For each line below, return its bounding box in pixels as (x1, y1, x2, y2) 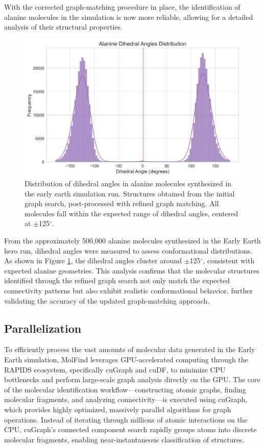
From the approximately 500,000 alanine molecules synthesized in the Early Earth (4, 235, 261, 246)
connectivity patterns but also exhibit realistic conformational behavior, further (4, 285, 253, 296)
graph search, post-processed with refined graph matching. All (25, 198, 219, 209)
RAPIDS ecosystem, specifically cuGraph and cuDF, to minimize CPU (4, 364, 226, 375)
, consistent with (203, 255, 255, 266)
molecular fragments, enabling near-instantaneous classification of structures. (4, 434, 245, 444)
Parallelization (4, 320, 82, 336)
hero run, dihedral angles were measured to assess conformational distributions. (4, 245, 253, 256)
